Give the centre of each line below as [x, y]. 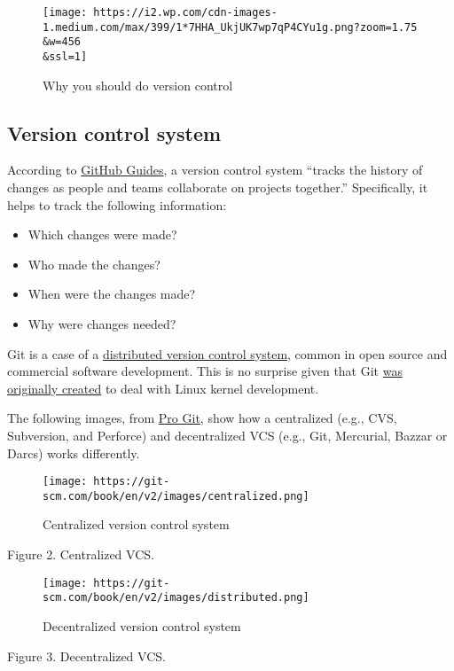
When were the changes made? [112, 294]
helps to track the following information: [117, 204]
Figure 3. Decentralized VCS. [86, 655]
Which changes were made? [102, 234]
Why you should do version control [138, 85]
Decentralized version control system [142, 625]
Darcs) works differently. [74, 453]
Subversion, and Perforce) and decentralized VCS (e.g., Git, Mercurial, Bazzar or [227, 435]
